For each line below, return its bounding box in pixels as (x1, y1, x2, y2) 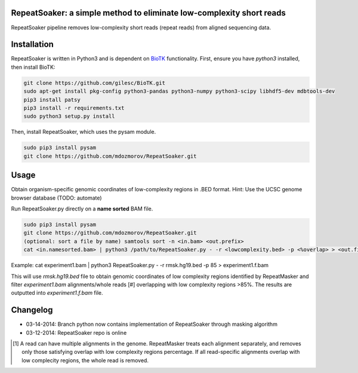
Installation (11, 39, 54, 50)
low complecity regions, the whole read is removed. (21, 356, 149, 364)
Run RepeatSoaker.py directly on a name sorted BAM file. (11, 205, 153, 212)
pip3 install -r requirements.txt (23, 105, 125, 111)
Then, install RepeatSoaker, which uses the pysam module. (11, 129, 156, 136)
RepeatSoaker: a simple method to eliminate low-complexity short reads (11, 8, 286, 18)
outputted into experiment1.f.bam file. (11, 289, 104, 296)
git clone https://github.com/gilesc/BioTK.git (23, 80, 165, 86)
